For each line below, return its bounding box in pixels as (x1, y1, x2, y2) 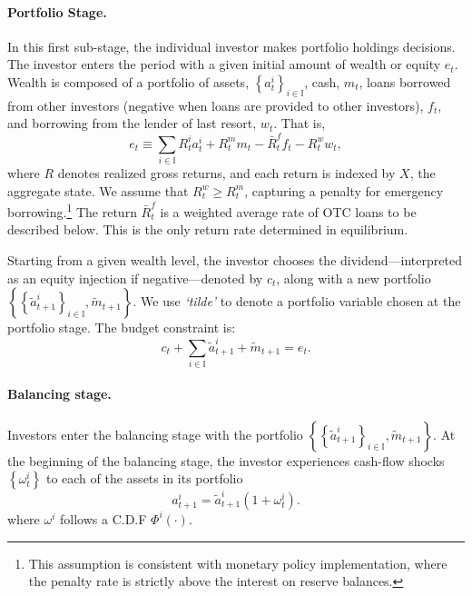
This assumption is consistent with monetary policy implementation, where (28, 553, 447, 572)
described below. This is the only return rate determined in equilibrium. (7, 220, 408, 239)
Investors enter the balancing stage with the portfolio (7, 424, 303, 443)
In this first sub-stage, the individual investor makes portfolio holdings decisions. (7, 36, 456, 55)
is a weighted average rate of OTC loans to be (160, 202, 417, 221)
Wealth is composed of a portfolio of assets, (7, 72, 250, 91)
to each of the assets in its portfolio (45, 469, 243, 488)
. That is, (273, 114, 326, 133)
